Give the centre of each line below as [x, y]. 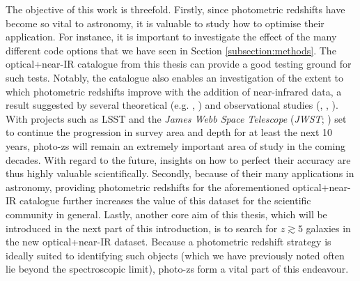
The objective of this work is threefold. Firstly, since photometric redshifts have [175, 9]
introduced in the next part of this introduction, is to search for [142, 228]
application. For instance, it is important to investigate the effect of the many [171, 37]
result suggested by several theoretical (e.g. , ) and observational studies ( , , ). [172, 105]
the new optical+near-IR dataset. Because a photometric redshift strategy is [169, 242]
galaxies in [328, 228]
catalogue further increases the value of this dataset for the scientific [165, 200]
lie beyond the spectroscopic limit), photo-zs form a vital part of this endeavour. [177, 269]
